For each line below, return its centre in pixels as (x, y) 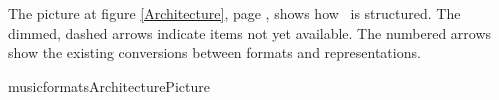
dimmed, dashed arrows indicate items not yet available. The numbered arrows (250, 32)
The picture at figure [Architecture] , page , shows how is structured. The (234, 13)
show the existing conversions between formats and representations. (214, 52)
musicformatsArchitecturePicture (109, 85)
